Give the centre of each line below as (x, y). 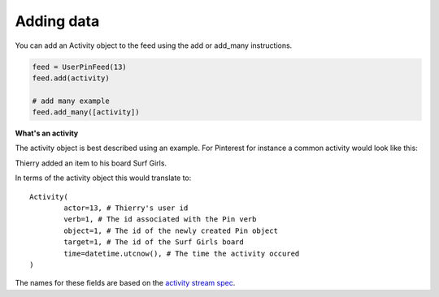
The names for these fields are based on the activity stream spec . (125, 283)
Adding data (57, 21)
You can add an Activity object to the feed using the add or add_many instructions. (154, 45)
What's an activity (47, 133)
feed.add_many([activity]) (86, 112)
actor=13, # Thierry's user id (126, 208)
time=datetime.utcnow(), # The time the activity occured (182, 253)
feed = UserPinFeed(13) (80, 67)
